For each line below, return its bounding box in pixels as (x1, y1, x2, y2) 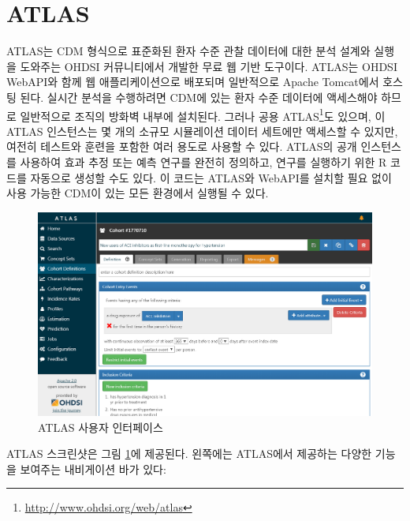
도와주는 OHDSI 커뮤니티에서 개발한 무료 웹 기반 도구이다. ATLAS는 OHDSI (20, 58, 397, 74)
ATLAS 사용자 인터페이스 (38, 418, 163, 435)
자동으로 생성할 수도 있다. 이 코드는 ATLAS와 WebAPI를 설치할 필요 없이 (30, 169, 392, 186)
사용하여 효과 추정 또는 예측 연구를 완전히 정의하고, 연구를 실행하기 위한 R (20, 153, 387, 170)
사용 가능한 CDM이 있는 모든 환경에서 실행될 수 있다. (6, 185, 269, 201)
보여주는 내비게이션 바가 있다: (20, 460, 166, 477)
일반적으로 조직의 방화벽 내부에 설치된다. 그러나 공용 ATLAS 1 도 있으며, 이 (20, 105, 386, 124)
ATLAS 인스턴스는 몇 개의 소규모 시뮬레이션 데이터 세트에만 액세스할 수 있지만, (6, 122, 398, 139)
